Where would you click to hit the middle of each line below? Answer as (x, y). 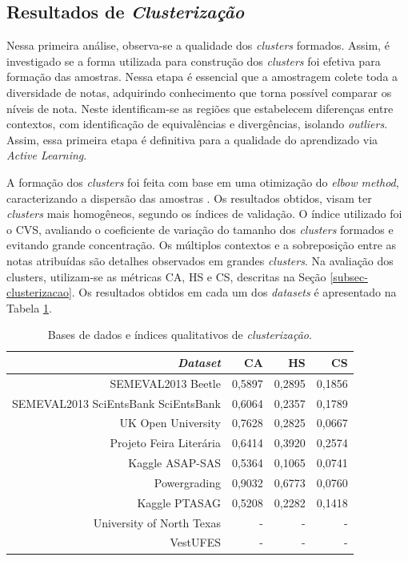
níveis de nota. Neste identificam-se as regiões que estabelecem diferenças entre (200, 108)
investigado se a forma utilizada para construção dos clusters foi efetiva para (194, 61)
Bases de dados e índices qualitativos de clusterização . (180, 335)
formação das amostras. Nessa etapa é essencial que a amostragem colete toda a (202, 77)
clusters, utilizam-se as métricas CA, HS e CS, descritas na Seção (166, 276)
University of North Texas (157, 522)
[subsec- (349, 276)
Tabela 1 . (29, 307)
